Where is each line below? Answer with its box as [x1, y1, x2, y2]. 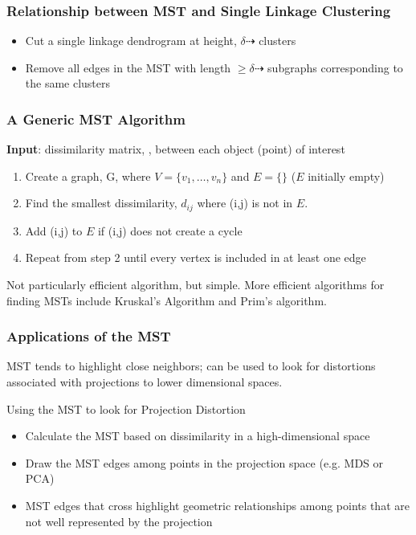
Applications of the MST [6, 326, 171, 346]
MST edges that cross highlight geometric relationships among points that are [25, 497, 410, 514]
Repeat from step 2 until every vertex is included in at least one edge [25, 249, 366, 266]
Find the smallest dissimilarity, [25, 194, 177, 211]
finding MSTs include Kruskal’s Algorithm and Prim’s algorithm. [6, 292, 327, 308]
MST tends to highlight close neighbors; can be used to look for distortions [6, 357, 376, 374]
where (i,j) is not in [197, 194, 293, 211]
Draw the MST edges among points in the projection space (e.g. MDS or [25, 454, 384, 471]
